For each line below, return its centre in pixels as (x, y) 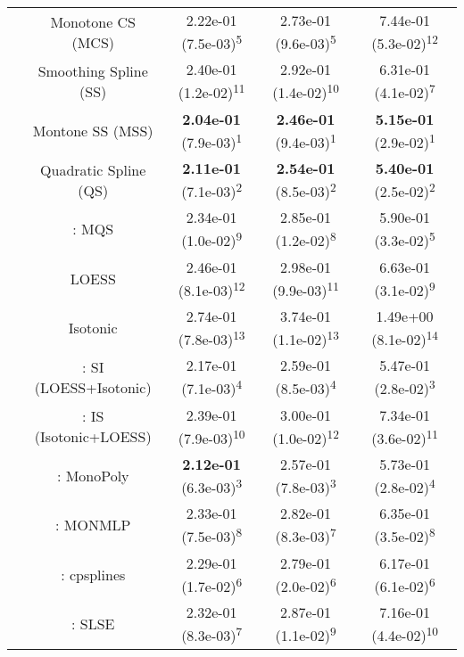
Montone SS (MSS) (93, 130)
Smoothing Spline (93, 70)
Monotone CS (93, 21)
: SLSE (93, 624)
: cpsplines (93, 574)
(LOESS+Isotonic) (93, 387)
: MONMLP (93, 525)
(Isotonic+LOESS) (93, 437)
